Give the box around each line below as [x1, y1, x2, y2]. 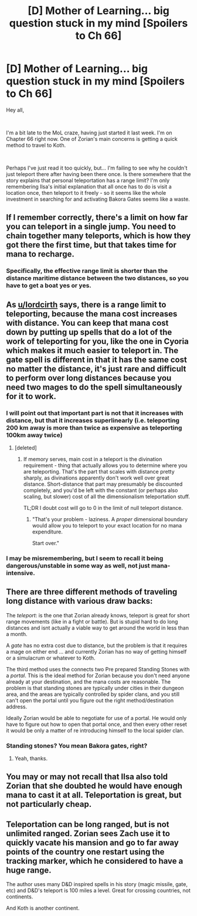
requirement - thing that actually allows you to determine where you [23, 462, 188, 469]
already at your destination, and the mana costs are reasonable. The [6, 678, 171, 685]
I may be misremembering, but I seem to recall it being [6, 554, 164, 562]
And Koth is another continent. [6, 905, 80, 912]
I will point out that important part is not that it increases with [6, 409, 184, 417]
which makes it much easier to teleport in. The [6, 345, 179, 356]
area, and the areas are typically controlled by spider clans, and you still [6, 691, 180, 698]
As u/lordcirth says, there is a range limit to [6, 299, 167, 309]
